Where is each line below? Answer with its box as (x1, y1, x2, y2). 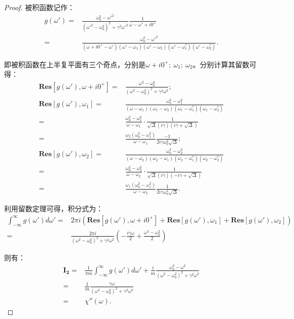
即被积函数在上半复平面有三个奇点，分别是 (4, 59, 145, 69)
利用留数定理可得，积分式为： (4, 203, 103, 214)
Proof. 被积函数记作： (4, 2, 75, 12)
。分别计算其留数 (192, 59, 250, 69)
